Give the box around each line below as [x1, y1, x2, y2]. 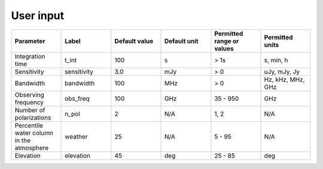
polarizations [14, 113, 51, 122]
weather [65, 132, 88, 140]
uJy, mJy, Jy [264, 67, 300, 76]
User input [11, 9, 65, 22]
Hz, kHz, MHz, [264, 75, 305, 84]
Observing [14, 90, 44, 99]
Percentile [14, 121, 44, 130]
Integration [14, 52, 45, 60]
